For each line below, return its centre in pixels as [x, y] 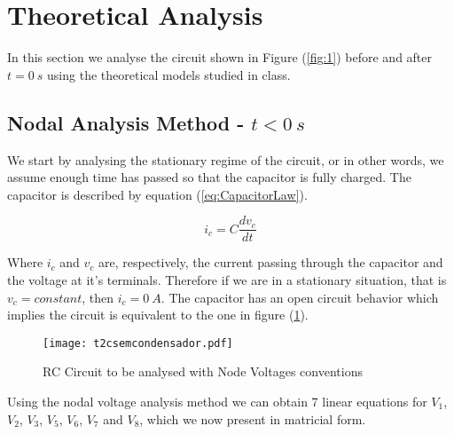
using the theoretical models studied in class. [169, 74]
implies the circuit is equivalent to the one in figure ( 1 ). [158, 315]
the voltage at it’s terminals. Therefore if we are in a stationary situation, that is [227, 279]
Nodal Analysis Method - [126, 122]
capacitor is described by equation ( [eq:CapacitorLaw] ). [157, 194]
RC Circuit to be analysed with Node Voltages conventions [203, 371]
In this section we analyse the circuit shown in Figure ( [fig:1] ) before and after [220, 57]
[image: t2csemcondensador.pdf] [138, 343]
